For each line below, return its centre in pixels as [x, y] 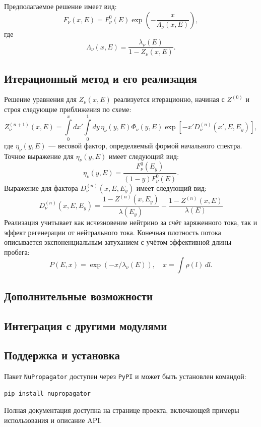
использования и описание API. [53, 420]
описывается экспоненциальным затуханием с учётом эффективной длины [118, 242]
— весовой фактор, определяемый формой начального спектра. [145, 145]
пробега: [17, 252]
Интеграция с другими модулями [86, 325]
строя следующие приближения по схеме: [68, 109]
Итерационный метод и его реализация [101, 78]
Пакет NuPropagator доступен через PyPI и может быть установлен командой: [125, 376]
